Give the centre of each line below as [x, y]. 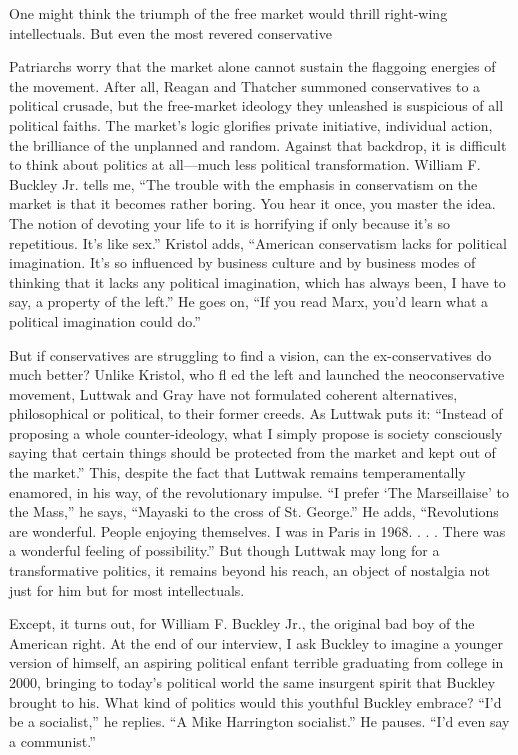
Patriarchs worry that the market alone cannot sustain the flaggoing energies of [252, 66]
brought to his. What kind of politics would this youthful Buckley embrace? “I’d [255, 701]
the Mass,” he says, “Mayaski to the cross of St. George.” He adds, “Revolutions [254, 511]
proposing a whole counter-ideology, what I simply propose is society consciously [256, 432]
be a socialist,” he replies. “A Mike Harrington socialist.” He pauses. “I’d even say [259, 721]
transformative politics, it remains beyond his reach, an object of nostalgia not [249, 570]
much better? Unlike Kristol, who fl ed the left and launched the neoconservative [257, 374]
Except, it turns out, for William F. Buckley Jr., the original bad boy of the [242, 623]
